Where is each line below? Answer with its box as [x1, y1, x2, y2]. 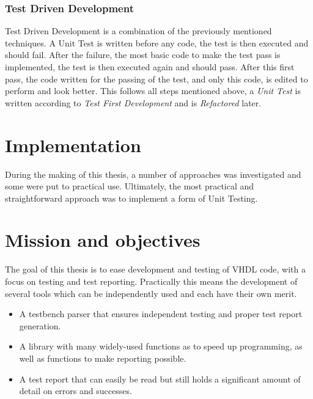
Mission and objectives [5, 227, 201, 252]
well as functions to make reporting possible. [19, 351, 186, 364]
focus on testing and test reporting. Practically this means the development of [5, 275, 298, 287]
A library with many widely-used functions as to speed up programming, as [19, 340, 303, 353]
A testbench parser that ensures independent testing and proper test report [19, 307, 303, 320]
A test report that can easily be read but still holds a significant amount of [19, 372, 301, 385]
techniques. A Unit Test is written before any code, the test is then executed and [5, 36, 309, 49]
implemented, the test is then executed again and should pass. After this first [5, 60, 295, 73]
